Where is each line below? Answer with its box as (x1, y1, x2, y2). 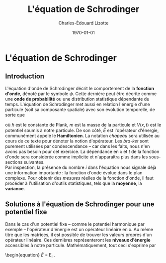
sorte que (5, 112, 25, 118)
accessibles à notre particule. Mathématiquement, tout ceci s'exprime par (5, 242, 157, 248)
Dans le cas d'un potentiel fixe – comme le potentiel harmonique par (5, 221, 145, 227)
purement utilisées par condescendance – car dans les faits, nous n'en (5, 143, 150, 149)
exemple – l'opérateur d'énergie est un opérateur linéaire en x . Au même (5, 226, 153, 232)
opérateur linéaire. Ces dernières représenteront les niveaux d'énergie (5, 237, 151, 243)
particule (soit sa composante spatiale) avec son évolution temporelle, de (5, 106, 155, 113)
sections (5, 159, 23, 165)
